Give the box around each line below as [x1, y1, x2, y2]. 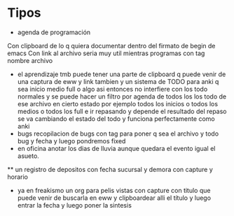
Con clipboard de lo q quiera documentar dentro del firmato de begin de [7, 41, 216, 50]
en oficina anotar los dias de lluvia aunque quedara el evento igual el [17, 144, 216, 152]
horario [7, 173, 28, 181]
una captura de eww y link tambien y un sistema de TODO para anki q [17, 77, 219, 85]
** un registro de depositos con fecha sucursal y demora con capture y [7, 165, 213, 173]
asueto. [17, 152, 40, 160]
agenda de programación [17, 28, 91, 36]
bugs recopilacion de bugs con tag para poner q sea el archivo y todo [17, 129, 219, 138]
